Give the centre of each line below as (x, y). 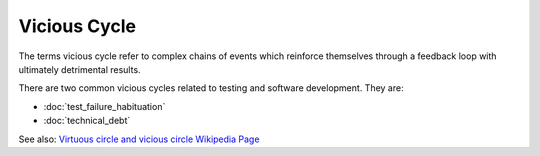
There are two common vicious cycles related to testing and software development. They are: (211, 88)
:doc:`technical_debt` (87, 121)
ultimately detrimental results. (79, 69)
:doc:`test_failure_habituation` (104, 106)
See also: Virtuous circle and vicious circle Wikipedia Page (139, 139)
